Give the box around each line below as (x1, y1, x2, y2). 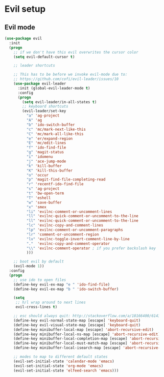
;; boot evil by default (13, 259, 64, 264)
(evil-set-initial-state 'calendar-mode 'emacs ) (13, 359, 115, 364)
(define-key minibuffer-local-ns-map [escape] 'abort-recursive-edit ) (13, 332, 161, 337)
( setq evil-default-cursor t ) (13, 54, 75, 59)
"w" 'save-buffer (26, 200, 62, 205)
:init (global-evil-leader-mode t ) (17, 86, 91, 90)
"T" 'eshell (26, 195, 51, 200)
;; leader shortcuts (13, 63, 55, 68)
